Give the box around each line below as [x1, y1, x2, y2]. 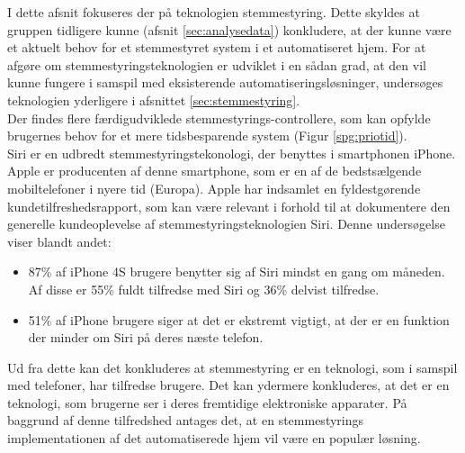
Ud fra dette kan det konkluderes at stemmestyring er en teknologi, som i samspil [7, 358, 458, 376]
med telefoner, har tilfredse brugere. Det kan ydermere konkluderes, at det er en [7, 376, 450, 394]
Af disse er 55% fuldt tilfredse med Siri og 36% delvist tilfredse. [28, 279, 380, 298]
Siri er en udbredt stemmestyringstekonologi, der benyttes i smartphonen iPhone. [7, 143, 456, 162]
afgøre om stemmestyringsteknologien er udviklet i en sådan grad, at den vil [7, 55, 426, 74]
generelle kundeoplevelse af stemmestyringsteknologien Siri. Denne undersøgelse [7, 214, 445, 233]
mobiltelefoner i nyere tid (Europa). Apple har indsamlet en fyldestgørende [7, 178, 421, 197]
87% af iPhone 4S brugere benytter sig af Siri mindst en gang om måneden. [28, 262, 445, 281]
